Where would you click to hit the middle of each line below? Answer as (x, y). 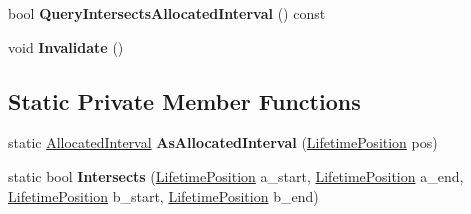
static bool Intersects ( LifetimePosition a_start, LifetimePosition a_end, (236, 175)
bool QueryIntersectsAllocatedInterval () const (167, 13)
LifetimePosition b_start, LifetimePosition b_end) (163, 195)
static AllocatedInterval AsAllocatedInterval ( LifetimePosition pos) (223, 142)
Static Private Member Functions (184, 100)
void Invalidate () (66, 46)
